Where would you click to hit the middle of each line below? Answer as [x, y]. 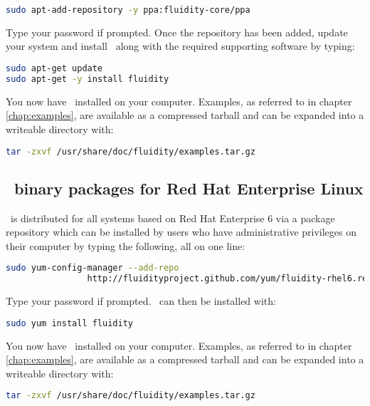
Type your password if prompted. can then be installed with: [141, 301]
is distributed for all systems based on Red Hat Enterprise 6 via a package [173, 218]
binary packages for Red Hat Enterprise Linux [189, 188]
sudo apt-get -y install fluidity [88, 79]
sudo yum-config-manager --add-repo [92, 268]
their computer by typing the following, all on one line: [126, 245]
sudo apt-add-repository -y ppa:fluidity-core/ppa [128, 10]
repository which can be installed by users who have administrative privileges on [181, 232]
